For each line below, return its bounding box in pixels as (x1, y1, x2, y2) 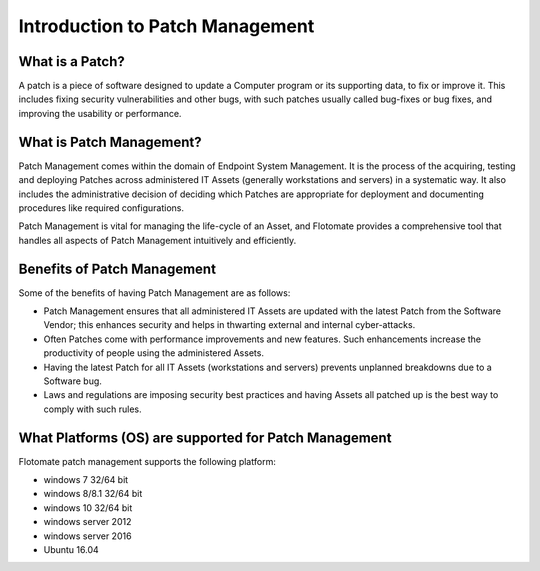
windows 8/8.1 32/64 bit (43, 488, 143, 500)
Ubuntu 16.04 (43, 543, 99, 555)
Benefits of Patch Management (18, 260, 217, 277)
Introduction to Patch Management (18, 15, 315, 37)
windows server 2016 (43, 530, 132, 542)
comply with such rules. (43, 403, 142, 415)
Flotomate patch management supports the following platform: (18, 455, 277, 467)
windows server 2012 (43, 516, 132, 528)
